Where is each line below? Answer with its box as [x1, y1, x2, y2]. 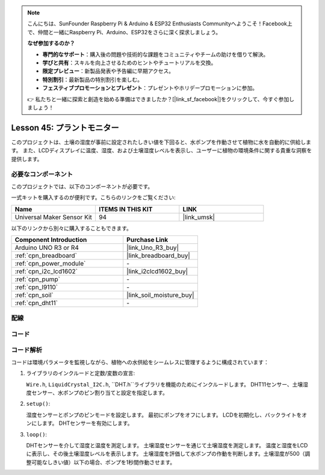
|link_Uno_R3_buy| [126, 243, 179, 252]
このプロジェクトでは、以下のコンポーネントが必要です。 [11, 182, 153, 190]
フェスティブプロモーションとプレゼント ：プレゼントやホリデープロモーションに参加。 [42, 84, 258, 92]
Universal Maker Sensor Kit [14, 213, 93, 221]
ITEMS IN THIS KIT [98, 205, 153, 213]
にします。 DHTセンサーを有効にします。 [31, 420, 133, 427]
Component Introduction [14, 235, 87, 244]
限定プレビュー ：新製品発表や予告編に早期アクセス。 [42, 67, 175, 75]
